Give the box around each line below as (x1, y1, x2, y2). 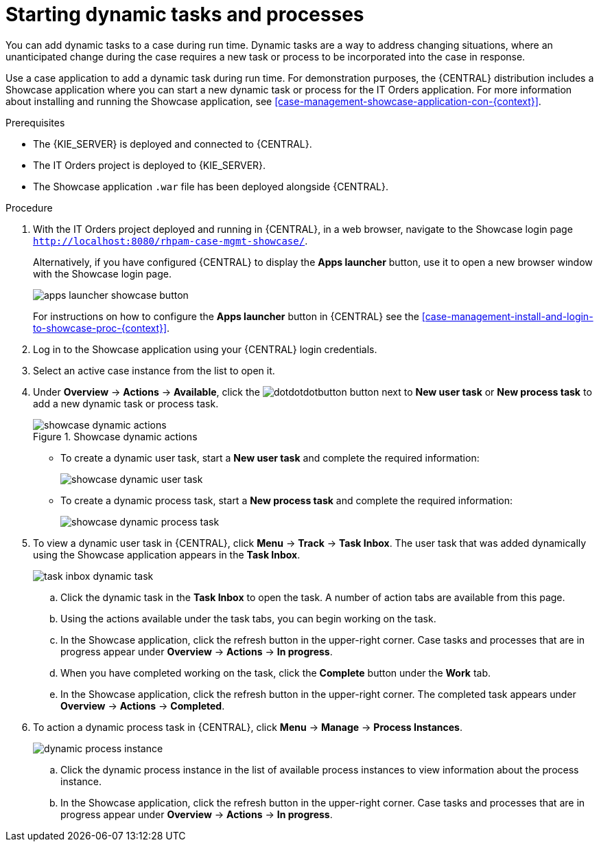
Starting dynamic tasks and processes (5, 3, 364, 26)
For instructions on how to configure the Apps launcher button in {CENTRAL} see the (33, 310, 419, 322)
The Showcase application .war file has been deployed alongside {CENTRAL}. (33, 180, 388, 192)
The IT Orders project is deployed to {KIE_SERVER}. (33, 159, 266, 171)
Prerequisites (5, 116, 65, 128)
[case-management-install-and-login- (421, 310, 594, 322)
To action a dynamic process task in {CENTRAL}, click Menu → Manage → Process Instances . (33, 721, 462, 733)
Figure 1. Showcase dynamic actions (33, 430, 198, 442)
